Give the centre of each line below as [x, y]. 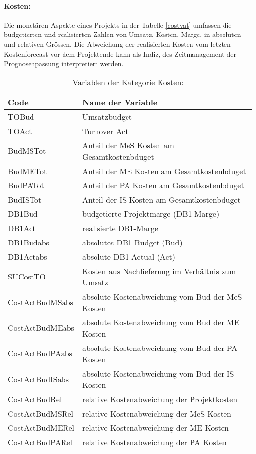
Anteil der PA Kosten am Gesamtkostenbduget [163, 185]
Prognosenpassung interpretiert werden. [64, 63]
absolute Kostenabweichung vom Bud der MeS [162, 296]
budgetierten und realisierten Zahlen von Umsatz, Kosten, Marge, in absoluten [123, 34]
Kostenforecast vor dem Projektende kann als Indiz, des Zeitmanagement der [120, 53]
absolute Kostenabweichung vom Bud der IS [158, 373]
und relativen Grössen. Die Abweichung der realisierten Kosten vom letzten [117, 44]
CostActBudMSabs [41, 302]
